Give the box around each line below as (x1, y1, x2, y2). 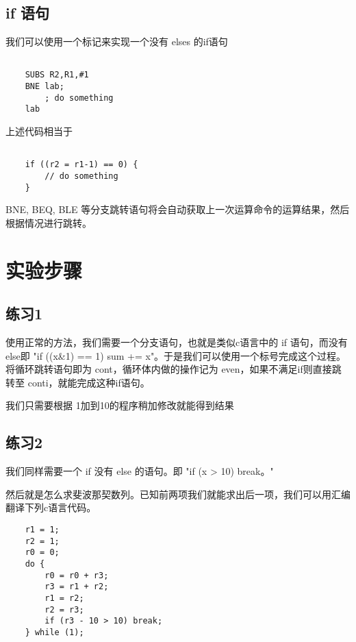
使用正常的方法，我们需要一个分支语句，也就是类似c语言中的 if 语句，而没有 (5, 335, 348, 349)
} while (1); (25, 627, 84, 637)
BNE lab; (25, 82, 64, 92)
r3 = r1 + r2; (44, 582, 109, 592)
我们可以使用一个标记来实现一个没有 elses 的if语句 (5, 34, 228, 49)
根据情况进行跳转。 (5, 215, 92, 230)
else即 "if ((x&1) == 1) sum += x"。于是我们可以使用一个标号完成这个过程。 (5, 348, 346, 362)
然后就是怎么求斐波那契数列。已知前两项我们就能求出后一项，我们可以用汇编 (5, 486, 351, 501)
